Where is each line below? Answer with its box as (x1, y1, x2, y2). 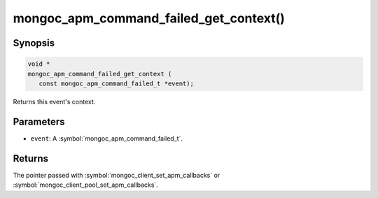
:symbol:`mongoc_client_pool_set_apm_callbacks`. (13, 181, 159, 189)
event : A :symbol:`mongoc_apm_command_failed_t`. (30, 134, 183, 143)
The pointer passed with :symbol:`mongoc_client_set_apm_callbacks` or (13, 171, 220, 179)
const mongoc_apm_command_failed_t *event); (38, 79, 194, 87)
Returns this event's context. (13, 97, 96, 106)
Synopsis (13, 37, 55, 49)
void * (27, 60, 50, 68)
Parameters (13, 115, 65, 127)
